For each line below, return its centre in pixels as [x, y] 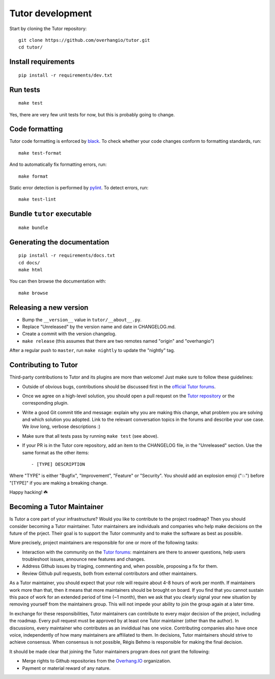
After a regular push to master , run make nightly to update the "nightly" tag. [92, 350]
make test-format [40, 153]
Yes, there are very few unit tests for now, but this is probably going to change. [92, 114]
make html [31, 270]
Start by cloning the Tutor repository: [48, 29]
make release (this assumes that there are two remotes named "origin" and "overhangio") [118, 341]
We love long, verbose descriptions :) [61, 426]
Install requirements [42, 62]
